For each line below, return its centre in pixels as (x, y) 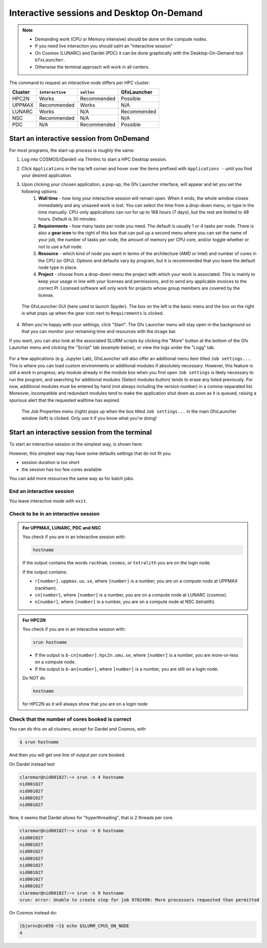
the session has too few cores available (62, 469)
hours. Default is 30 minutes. (68, 219)
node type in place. (58, 267)
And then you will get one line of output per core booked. (67, 755)
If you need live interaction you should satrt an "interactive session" (104, 46)
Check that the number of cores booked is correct (70, 719)
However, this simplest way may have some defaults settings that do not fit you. (90, 453)
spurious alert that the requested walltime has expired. (65, 400)
